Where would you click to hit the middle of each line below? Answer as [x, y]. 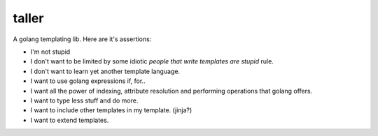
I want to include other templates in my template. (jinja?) [111, 110]
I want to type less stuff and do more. [84, 100]
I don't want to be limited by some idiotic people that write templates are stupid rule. [152, 61]
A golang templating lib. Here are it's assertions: [82, 39]
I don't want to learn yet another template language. [105, 71]
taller [28, 18]
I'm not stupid [50, 52]
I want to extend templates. [70, 120]
